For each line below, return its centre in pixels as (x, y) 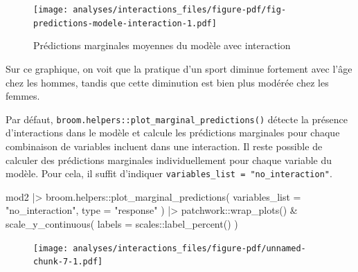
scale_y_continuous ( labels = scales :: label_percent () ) (122, 223)
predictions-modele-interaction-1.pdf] (125, 23)
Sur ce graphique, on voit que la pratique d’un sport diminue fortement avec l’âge (179, 68)
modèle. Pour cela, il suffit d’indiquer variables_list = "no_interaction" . (169, 173)
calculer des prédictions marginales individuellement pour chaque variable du (169, 160)
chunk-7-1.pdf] (68, 262)
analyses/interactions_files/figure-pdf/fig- (180, 10)
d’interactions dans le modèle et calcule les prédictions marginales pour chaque (173, 133)
